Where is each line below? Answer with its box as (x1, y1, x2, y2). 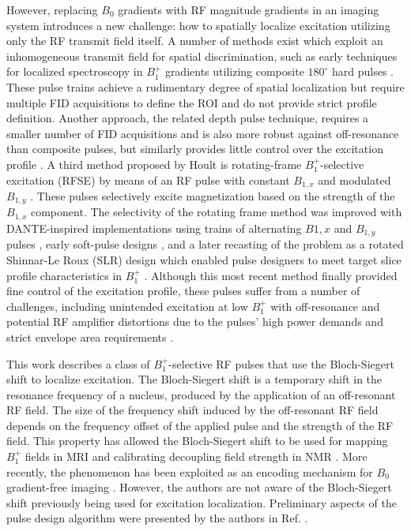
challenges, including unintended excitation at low (6, 297, 248, 314)
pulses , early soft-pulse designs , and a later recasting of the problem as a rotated (6, 236, 404, 252)
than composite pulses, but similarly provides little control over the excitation (6, 140, 383, 157)
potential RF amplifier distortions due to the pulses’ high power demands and (6, 313, 383, 330)
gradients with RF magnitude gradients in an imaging (118, 2, 379, 17)
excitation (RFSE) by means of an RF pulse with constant (6, 171, 290, 188)
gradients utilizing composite (164, 63, 304, 80)
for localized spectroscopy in (6, 63, 143, 80)
